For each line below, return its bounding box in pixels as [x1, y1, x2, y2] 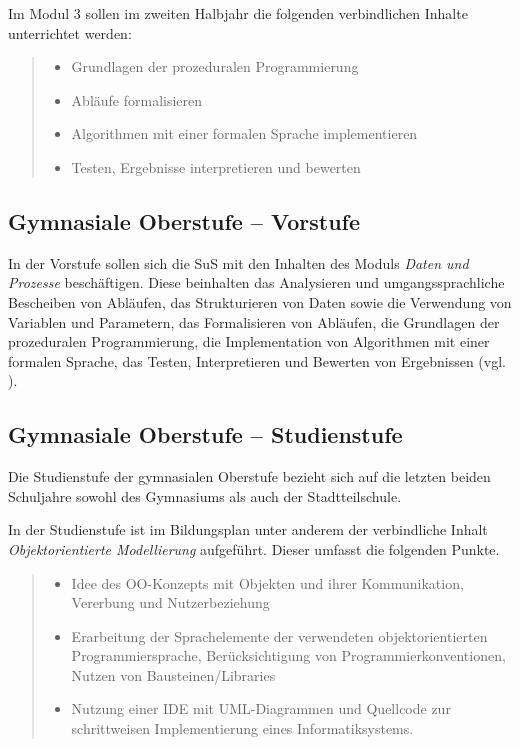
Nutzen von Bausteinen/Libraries [71, 664, 276, 685]
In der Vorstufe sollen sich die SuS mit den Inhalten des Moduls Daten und [8, 252, 469, 273]
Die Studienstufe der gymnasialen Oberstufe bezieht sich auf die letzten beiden [8, 466, 491, 487]
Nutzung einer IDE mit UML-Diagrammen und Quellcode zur [71, 698, 451, 719]
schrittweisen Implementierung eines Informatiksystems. [71, 718, 414, 739]
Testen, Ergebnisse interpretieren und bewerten [71, 156, 361, 177]
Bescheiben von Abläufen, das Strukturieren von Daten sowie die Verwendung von [8, 291, 512, 312]
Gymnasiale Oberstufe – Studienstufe [8, 419, 403, 450]
